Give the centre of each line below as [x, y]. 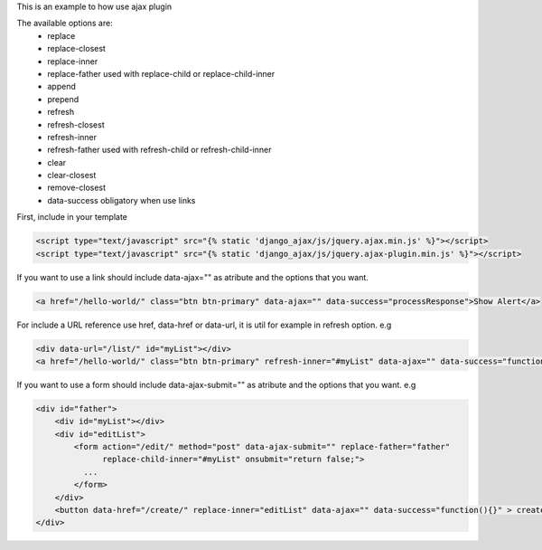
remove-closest [77, 188]
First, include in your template [72, 217]
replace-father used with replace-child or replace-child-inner [161, 73]
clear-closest [72, 175]
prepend [63, 99]
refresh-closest [76, 124]
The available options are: [65, 24]
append [62, 87]
